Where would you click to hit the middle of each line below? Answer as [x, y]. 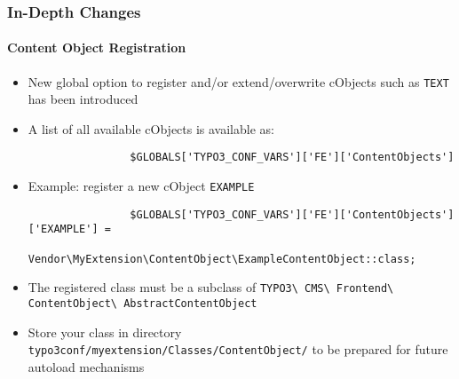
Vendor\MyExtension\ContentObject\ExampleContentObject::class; [222, 259]
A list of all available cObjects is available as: [151, 128]
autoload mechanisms [86, 366]
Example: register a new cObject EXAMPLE [141, 186]
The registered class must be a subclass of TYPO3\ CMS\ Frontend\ [211, 287]
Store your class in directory [105, 332]
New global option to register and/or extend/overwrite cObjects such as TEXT [238, 81]
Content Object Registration [97, 47]
